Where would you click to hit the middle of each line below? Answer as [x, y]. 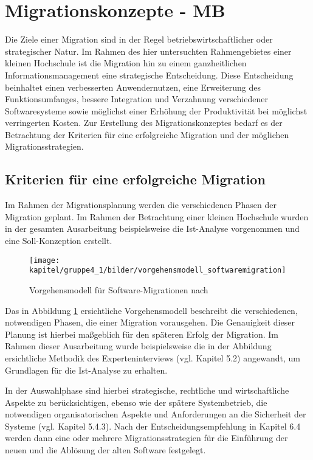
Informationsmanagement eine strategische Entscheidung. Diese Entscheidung [149, 75]
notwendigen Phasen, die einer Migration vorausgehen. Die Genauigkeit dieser [150, 322]
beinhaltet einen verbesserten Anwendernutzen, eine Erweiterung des [133, 87]
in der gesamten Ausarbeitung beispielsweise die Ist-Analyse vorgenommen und [152, 228]
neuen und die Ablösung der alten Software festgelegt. [105, 450]
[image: [45, 260]
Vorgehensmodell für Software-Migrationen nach [119, 289]
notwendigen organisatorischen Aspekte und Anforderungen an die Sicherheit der [156, 414]
